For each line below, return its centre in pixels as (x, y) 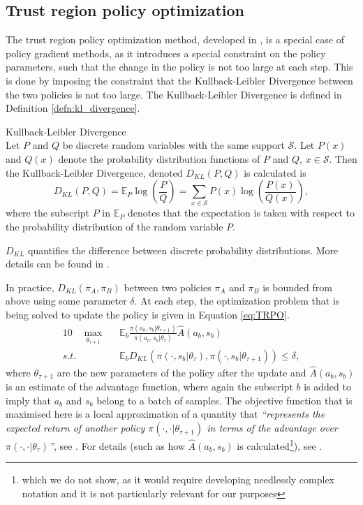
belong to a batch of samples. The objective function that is (224, 400)
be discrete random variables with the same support (173, 145)
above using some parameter (66, 301)
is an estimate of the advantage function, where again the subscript (149, 387)
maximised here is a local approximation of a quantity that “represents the (165, 414)
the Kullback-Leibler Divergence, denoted (94, 172)
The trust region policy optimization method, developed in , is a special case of (175, 39)
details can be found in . (58, 264)
